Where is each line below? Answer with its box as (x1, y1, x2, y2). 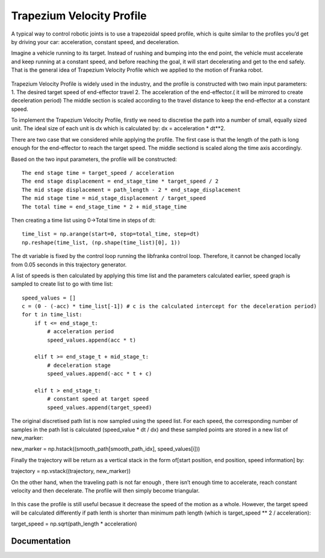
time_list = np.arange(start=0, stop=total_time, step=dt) (22, 231, 200, 237)
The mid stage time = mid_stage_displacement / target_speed (22, 195, 206, 202)
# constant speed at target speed (47, 395, 149, 403)
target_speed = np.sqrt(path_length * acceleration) (11, 520, 138, 527)
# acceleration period (47, 328, 114, 335)
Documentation (11, 536, 71, 546)
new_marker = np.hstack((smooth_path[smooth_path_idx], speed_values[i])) (11, 445, 200, 453)
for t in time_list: (22, 311, 82, 318)
